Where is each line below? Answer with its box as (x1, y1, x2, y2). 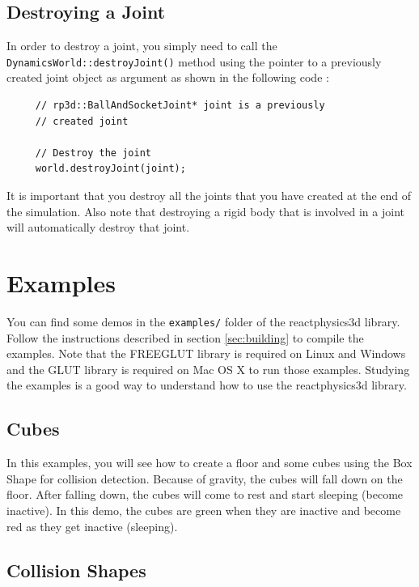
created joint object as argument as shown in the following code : (6, 69, 329, 86)
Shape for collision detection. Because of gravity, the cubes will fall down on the (6, 470, 403, 487)
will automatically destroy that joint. (6, 219, 190, 236)
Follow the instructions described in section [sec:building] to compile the (6, 329, 364, 346)
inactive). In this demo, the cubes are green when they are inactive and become (6, 501, 401, 518)
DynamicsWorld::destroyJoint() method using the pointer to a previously (6, 53, 382, 70)
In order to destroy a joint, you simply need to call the (6, 37, 277, 54)
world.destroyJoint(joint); (35, 163, 186, 175)
